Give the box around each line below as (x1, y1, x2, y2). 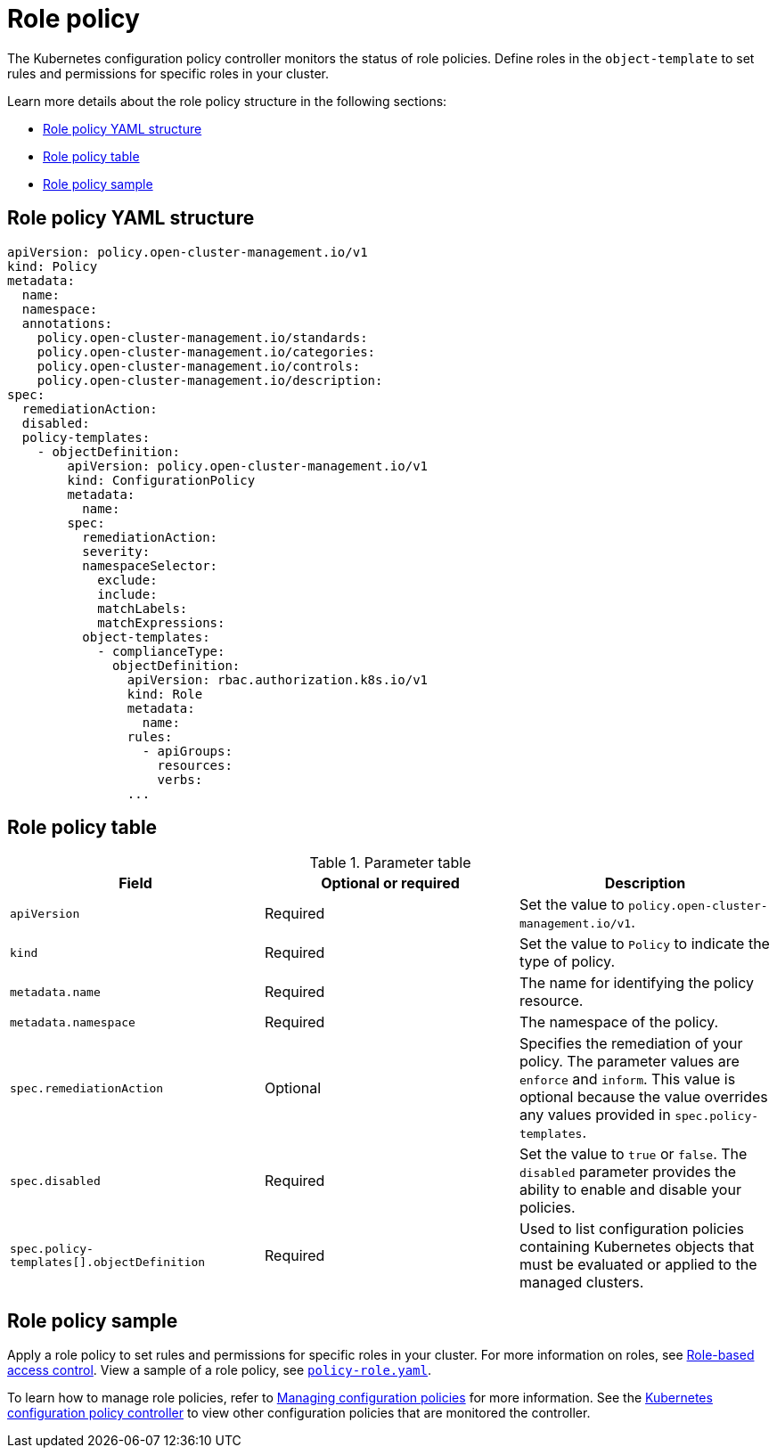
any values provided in (519, 1106, 671, 1124)
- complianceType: (97, 643, 225, 658)
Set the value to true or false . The (519, 1145, 748, 1164)
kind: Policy (7, 258, 98, 274)
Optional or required (321, 874, 460, 893)
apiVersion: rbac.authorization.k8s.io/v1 (127, 672, 429, 687)
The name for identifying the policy (519, 974, 755, 993)
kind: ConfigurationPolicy (67, 472, 256, 487)
